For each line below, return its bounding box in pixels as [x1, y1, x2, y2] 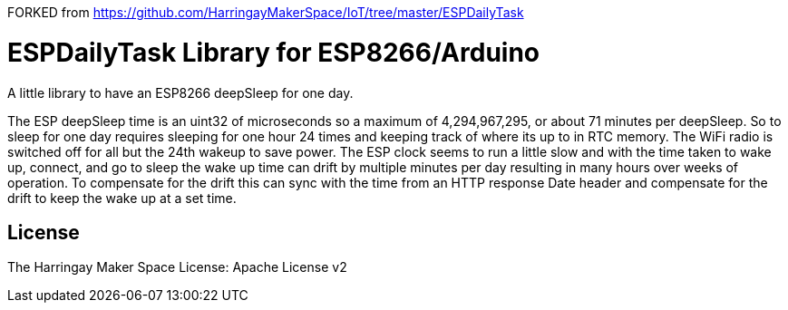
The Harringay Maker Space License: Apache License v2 [7, 259, 347, 276]
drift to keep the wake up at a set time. [7, 189, 237, 206]
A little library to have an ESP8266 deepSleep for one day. [7, 84, 354, 101]
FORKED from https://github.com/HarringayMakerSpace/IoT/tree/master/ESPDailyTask [7, 5, 524, 20]
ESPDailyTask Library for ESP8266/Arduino [7, 36, 540, 68]
